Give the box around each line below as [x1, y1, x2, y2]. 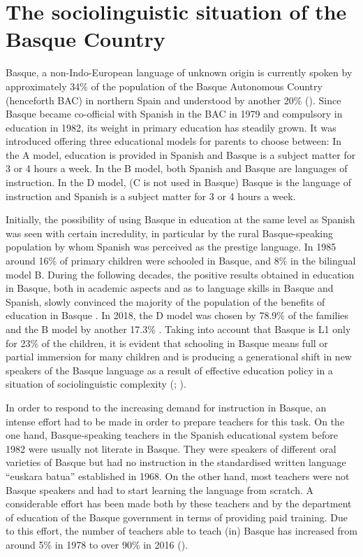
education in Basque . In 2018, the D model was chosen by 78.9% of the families [6, 308, 349, 323]
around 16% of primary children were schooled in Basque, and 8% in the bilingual [6, 253, 356, 268]
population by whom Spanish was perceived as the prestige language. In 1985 [6, 239, 336, 254]
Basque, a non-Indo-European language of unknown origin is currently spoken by [6, 65, 353, 80]
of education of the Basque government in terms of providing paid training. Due [6, 509, 348, 524]
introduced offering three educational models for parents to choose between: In [6, 134, 342, 148]
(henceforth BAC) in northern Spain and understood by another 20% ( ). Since [6, 92, 341, 107]
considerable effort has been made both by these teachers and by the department [6, 496, 352, 511]
